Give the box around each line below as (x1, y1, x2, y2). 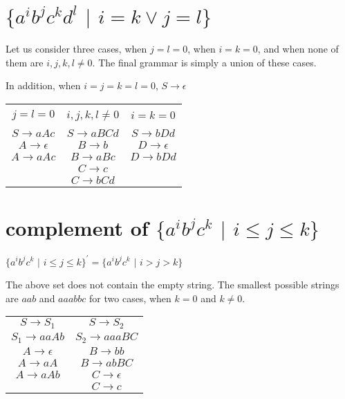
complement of (6, 214, 149, 242)
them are (6, 55, 44, 69)
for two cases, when (89, 290, 171, 305)
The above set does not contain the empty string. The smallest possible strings (6, 277, 339, 292)
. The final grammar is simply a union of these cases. (92, 55, 317, 69)
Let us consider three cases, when (6, 41, 147, 56)
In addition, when (6, 78, 81, 93)
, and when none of (257, 41, 339, 56)
